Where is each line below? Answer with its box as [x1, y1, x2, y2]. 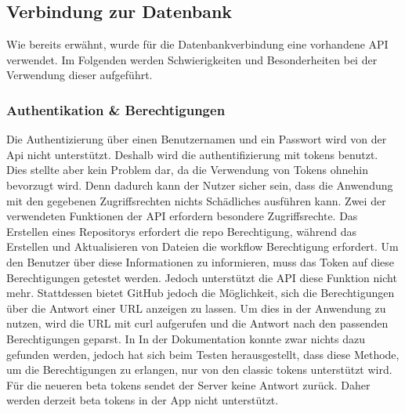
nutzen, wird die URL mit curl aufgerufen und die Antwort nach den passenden [6, 315, 389, 331]
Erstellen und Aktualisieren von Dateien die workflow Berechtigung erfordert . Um [6, 238, 399, 255]
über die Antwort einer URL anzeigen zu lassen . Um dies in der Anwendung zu [6, 299, 386, 316]
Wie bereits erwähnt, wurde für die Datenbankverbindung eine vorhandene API [6, 36, 389, 53]
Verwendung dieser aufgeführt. [6, 67, 153, 83]
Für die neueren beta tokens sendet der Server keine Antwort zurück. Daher [6, 376, 371, 393]
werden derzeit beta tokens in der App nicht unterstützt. [6, 392, 279, 408]
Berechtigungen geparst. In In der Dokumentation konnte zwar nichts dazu [6, 330, 366, 346]
